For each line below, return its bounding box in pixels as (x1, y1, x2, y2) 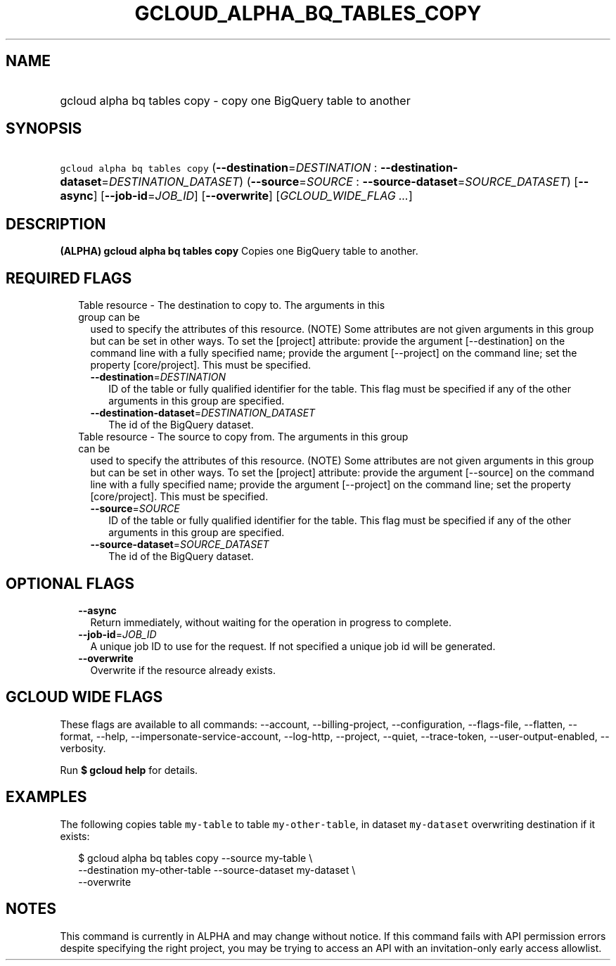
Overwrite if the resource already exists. (90, 663, 276, 676)
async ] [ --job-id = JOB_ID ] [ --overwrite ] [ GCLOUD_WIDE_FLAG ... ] (60, 189, 413, 203)
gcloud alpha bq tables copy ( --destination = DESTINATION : (60, 160, 378, 175)
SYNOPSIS (6, 120, 82, 138)
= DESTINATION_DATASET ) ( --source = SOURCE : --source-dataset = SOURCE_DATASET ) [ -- (101, 174, 589, 189)
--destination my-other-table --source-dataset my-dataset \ (78, 863, 356, 876)
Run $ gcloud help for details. (60, 763, 198, 776)
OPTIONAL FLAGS (6, 574, 134, 592)
